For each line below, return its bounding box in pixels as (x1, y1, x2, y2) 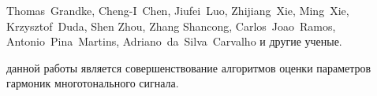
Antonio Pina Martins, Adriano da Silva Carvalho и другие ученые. (6, 33, 342, 50)
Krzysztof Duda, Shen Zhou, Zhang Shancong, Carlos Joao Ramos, (6, 17, 336, 34)
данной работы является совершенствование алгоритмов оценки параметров (6, 59, 371, 76)
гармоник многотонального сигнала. (6, 75, 179, 91)
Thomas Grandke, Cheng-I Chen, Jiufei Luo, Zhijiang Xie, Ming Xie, (6, 2, 349, 18)
